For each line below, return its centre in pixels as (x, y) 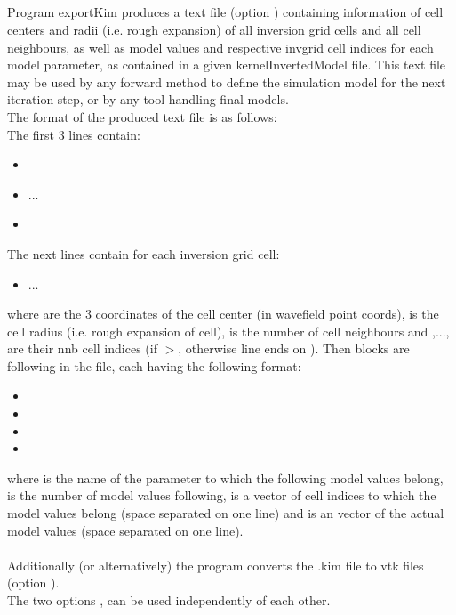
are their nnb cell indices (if (82, 348)
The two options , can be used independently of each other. (169, 600)
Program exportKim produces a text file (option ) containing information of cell (225, 12)
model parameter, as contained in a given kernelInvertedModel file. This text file (227, 65)
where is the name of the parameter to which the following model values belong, (225, 477)
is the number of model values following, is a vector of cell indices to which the (222, 495)
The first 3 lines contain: (74, 134)
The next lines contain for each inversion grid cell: (144, 253)
